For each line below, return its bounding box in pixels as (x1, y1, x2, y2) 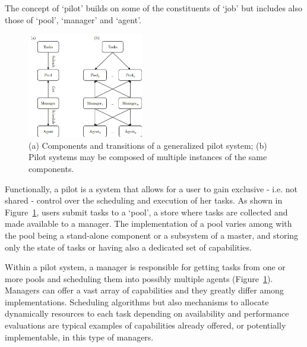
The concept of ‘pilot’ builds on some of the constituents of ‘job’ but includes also (5, 2, 302, 14)
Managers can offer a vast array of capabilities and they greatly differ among (5, 284, 284, 296)
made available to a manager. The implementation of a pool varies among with (5, 217, 292, 230)
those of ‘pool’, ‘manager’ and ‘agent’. (5, 13, 141, 26)
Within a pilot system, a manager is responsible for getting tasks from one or (5, 261, 286, 273)
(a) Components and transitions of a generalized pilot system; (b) (29, 139, 267, 151)
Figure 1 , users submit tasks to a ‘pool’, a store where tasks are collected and (5, 205, 288, 218)
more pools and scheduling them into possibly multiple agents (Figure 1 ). (5, 272, 273, 285)
